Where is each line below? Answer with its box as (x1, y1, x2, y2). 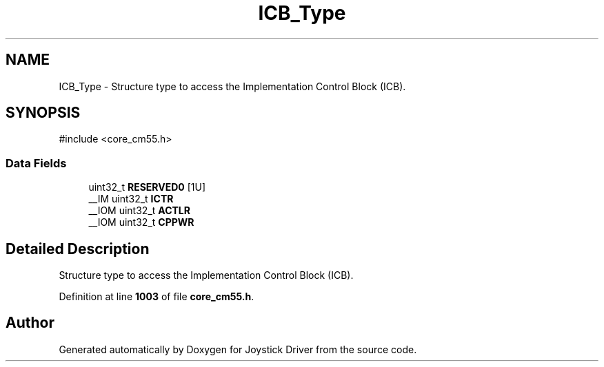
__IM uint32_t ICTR (88, 193, 174, 205)
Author (6, 314, 54, 332)
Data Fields (6, 156, 67, 170)
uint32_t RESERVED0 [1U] (88, 181, 206, 193)
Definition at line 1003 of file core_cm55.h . (59, 291, 254, 303)
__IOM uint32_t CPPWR (88, 216, 194, 229)
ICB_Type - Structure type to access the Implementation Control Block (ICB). (59, 80, 406, 92)
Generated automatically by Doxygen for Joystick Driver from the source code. (59, 343, 417, 355)
